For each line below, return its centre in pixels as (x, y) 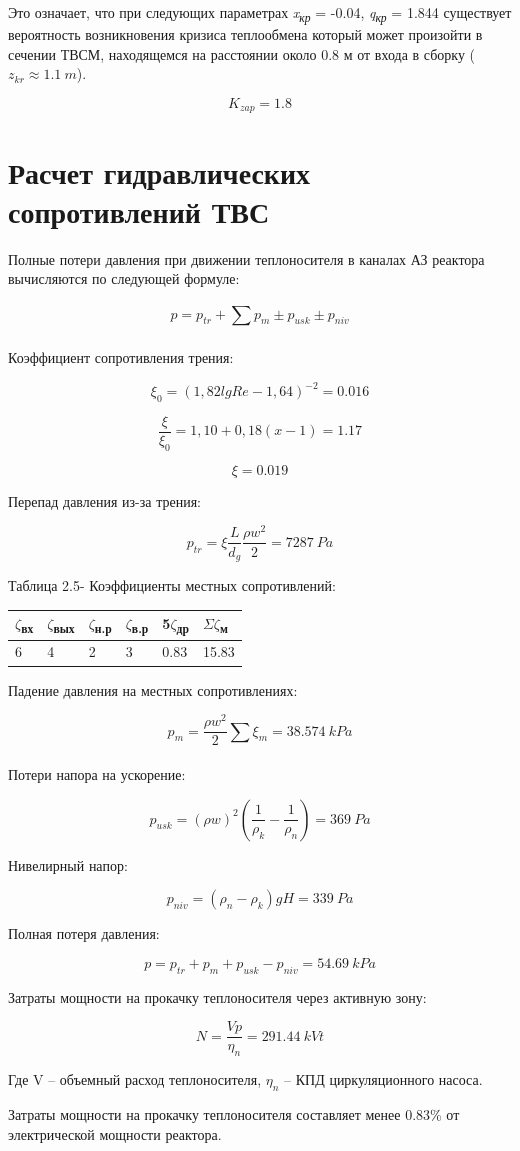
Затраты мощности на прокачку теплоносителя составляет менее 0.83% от (234, 1113)
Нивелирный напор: (68, 864)
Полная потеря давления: (84, 933)
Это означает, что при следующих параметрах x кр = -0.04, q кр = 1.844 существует (260, 13)
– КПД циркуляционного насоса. (383, 1079)
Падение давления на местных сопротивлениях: (153, 689)
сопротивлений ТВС (139, 210)
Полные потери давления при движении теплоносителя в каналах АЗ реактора (246, 258)
